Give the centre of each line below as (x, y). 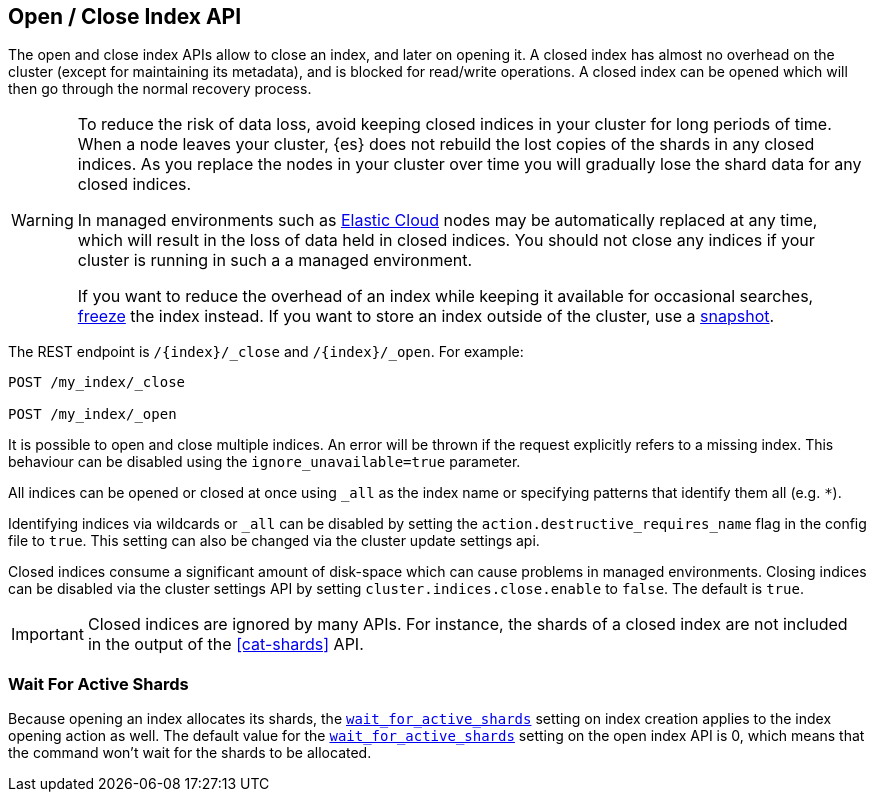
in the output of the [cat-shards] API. (225, 644)
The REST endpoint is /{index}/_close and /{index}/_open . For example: (266, 352)
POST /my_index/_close (97, 382)
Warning (42, 220)
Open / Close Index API (125, 16)
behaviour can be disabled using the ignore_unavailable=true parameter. (264, 462)
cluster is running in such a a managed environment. (275, 260)
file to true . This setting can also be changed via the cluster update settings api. (274, 541)
